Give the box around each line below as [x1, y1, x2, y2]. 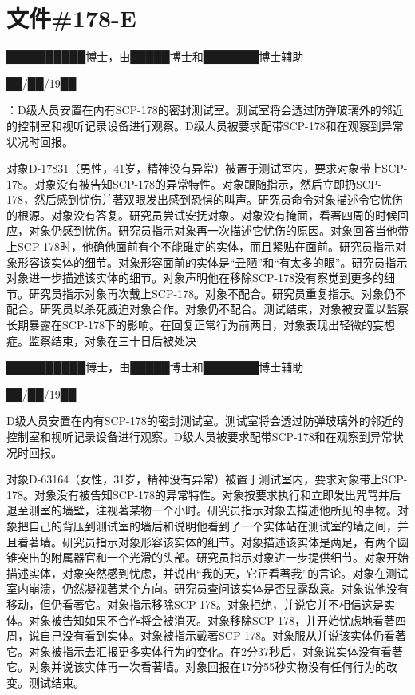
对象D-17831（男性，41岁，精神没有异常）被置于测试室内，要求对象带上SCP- [6, 160, 408, 177]
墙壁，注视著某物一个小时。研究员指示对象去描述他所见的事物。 [61, 502, 397, 518]
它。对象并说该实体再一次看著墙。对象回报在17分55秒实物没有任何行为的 [6, 658, 386, 675]
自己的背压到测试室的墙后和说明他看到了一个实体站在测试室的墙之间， [28, 517, 397, 534]
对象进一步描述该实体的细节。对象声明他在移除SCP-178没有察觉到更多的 [6, 269, 385, 286]
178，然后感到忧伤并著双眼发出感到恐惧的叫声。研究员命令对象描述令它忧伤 [6, 191, 403, 208]
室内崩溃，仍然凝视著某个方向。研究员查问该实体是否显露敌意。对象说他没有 [6, 580, 409, 597]
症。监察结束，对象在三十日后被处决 [6, 332, 196, 348]
